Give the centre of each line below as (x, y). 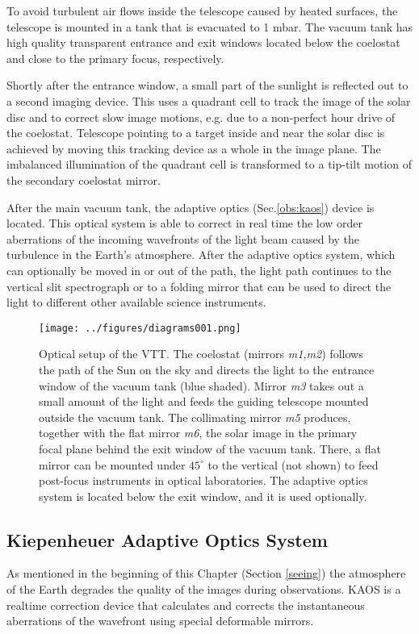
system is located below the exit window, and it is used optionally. (203, 496)
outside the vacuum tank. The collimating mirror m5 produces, (195, 417)
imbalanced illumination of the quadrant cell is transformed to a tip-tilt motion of (209, 164)
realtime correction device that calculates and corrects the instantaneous (186, 605)
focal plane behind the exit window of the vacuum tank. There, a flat (210, 448)
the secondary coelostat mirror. (84, 179)
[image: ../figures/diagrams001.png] (140, 328)
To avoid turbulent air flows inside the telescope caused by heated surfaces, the (202, 10)
